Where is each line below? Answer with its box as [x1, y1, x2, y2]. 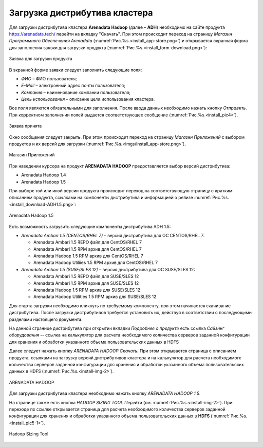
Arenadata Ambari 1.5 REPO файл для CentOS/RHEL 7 [33, 239, 142, 245]
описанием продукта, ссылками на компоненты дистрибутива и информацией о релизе [9, 195, 193, 201]
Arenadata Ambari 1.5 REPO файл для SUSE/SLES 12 [33, 273, 139, 279]
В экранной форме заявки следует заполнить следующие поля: [9, 67, 142, 73]
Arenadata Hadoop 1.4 [21, 172, 66, 178]
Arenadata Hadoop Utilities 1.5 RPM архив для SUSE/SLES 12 [33, 294, 157, 299]
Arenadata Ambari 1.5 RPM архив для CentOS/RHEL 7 [33, 246, 142, 252]
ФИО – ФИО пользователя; [21, 75, 77, 81]
